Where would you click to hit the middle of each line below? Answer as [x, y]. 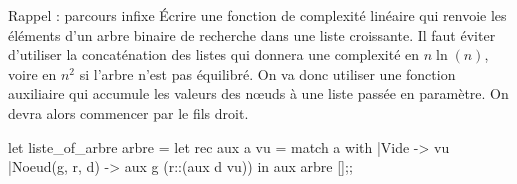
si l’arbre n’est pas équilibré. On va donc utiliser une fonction [267, 73]
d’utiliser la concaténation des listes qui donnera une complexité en [214, 54]
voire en [32, 73]
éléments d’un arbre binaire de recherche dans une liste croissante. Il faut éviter [252, 34]
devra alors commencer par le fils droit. [128, 112]
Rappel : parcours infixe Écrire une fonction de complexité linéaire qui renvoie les [257, 15]
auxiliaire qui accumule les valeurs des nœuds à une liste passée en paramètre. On [258, 93]
